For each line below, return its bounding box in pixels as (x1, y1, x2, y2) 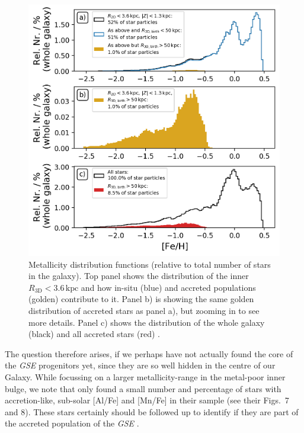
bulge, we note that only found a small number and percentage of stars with (5, 382, 281, 394)
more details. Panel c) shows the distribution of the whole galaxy (28, 316, 265, 328)
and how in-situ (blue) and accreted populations (81, 281, 256, 293)
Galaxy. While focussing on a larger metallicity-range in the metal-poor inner (5, 370, 286, 383)
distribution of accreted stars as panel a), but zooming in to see (28, 304, 260, 316)
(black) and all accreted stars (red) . (28, 328, 160, 340)
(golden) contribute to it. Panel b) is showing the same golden (28, 293, 254, 305)
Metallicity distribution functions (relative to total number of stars (28, 258, 271, 270)
